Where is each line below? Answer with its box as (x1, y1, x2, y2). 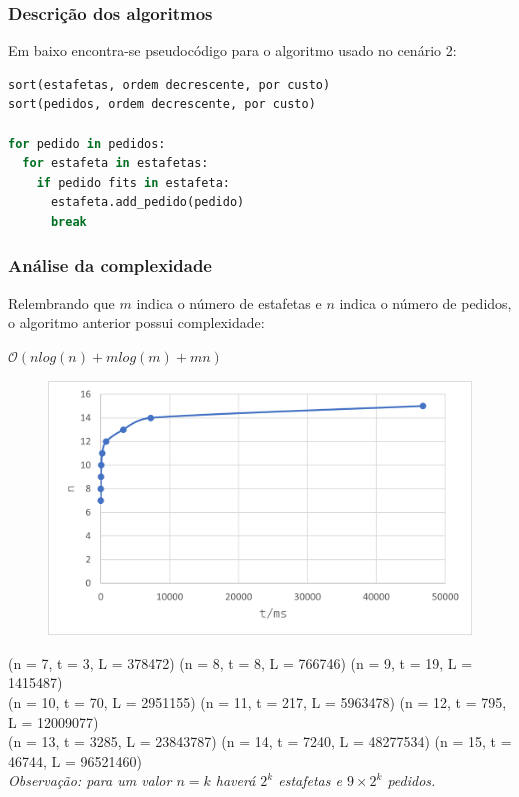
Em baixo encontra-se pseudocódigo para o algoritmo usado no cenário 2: (8, 40, 457, 61)
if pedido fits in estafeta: (36, 175, 230, 190)
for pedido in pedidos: (8, 136, 166, 151)
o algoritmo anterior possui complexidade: (8, 312, 265, 333)
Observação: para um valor (8, 770, 172, 791)
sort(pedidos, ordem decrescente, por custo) (8, 97, 316, 112)
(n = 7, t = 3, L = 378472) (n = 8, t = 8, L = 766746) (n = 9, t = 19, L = (8, 652, 473, 673)
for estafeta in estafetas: (22, 156, 209, 171)
